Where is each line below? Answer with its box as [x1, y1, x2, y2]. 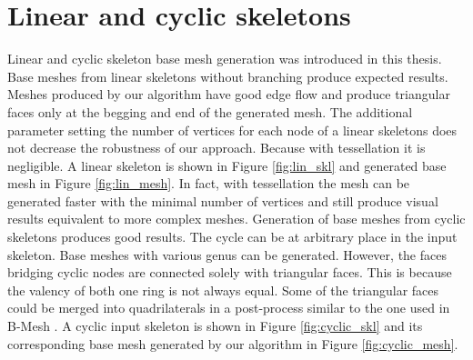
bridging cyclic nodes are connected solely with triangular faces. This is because [7, 263, 452, 282]
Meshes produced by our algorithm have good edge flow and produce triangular [7, 85, 450, 104]
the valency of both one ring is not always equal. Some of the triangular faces [7, 280, 439, 299]
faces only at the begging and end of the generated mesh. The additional [7, 102, 413, 121]
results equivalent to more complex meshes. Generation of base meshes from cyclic [7, 209, 466, 228]
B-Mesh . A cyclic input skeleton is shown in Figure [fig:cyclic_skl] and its [7, 316, 423, 335]
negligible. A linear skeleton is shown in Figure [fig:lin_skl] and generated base [7, 155, 447, 175]
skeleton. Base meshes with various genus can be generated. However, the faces [7, 245, 447, 264]
